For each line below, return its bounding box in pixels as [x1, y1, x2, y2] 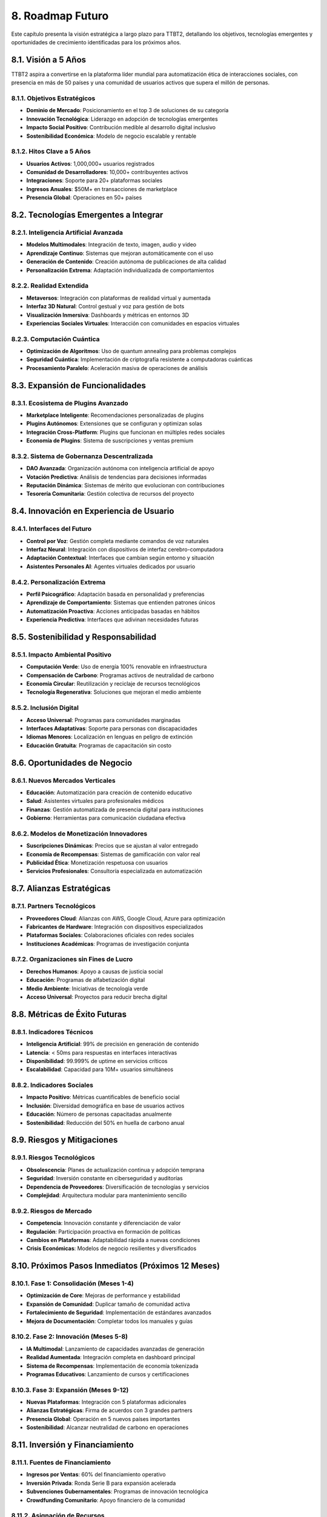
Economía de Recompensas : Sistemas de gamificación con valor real [26, 850, 200, 858]
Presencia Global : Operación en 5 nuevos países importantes [26, 1415, 180, 1422]
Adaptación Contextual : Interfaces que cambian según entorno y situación [26, 554, 214, 561]
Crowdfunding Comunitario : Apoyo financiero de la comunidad [26, 1496, 186, 1504]
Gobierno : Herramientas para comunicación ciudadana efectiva [26, 814, 186, 822]
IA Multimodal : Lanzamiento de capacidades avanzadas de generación [26, 1345, 205, 1353]
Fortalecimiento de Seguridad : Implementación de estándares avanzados [26, 1309, 212, 1316]
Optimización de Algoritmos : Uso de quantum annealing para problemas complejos [26, 348, 237, 355]
